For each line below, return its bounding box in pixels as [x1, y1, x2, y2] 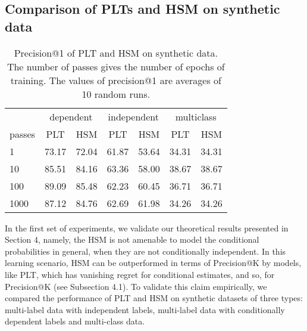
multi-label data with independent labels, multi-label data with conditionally [5, 303, 285, 315]
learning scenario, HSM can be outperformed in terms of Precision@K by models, [5, 256, 302, 269]
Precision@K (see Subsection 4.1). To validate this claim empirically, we [5, 280, 267, 292]
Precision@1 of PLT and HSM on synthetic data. [14, 45, 218, 60]
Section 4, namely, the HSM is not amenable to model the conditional [5, 233, 259, 246]
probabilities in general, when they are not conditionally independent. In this [5, 245, 286, 257]
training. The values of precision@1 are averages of [10, 73, 221, 87]
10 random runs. [82, 86, 151, 101]
